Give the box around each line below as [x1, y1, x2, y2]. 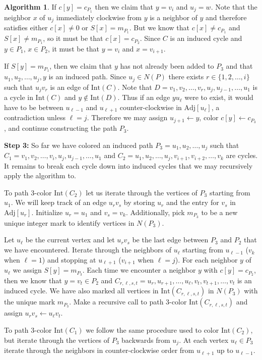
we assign [13, 265, 42, 275]
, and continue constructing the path [4, 123, 117, 133]
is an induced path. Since [48, 71, 126, 82]
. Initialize [31, 207, 63, 218]
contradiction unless [4, 112, 65, 123]
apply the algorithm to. [4, 170, 76, 181]
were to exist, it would [184, 92, 253, 102]
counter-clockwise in [119, 101, 182, 112]
